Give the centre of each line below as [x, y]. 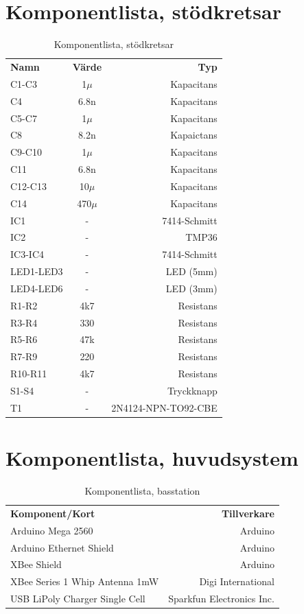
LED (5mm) [191, 271]
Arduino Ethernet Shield [62, 547]
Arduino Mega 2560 [52, 530]
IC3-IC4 [27, 254]
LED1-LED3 [37, 271]
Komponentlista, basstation [142, 491]
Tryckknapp [192, 390]
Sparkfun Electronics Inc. [221, 599]
